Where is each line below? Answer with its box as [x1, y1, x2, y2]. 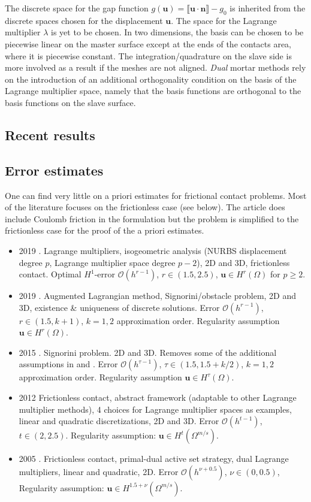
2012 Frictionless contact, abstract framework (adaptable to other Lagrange [19, 391, 297, 404]
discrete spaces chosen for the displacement [5, 14, 163, 26]
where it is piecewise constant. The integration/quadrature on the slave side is [5, 49, 292, 62]
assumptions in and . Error [19, 358, 118, 370]
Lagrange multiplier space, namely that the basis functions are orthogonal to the [5, 84, 301, 97]
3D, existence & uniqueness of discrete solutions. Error [19, 301, 220, 313]
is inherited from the [230, 2, 306, 14]
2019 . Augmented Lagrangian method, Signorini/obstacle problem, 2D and [19, 289, 297, 302]
